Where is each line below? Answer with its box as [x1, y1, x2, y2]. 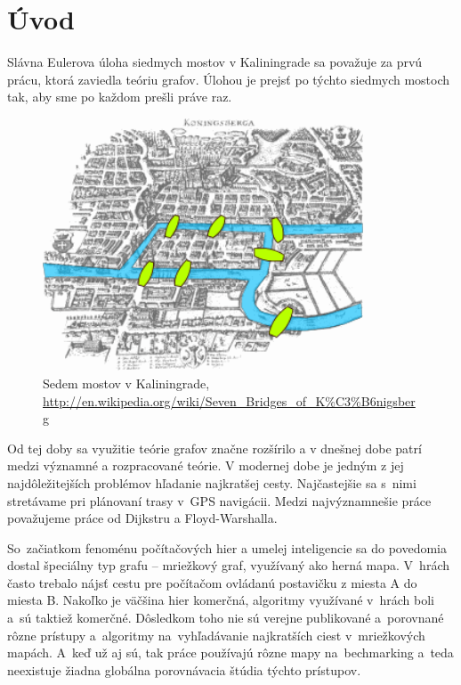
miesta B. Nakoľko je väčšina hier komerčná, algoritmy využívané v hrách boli [7, 591, 434, 609]
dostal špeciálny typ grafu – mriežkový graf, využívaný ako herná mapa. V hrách [7, 556, 449, 575]
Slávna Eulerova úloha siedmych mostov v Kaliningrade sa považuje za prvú [7, 53, 423, 71]
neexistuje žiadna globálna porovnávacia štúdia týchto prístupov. [7, 660, 361, 679]
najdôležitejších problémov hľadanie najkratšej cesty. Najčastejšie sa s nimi [7, 473, 417, 492]
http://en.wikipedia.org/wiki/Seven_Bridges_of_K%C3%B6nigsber [43, 391, 416, 410]
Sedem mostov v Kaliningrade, [43, 373, 210, 392]
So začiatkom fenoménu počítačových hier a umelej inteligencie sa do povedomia [7, 538, 447, 557]
